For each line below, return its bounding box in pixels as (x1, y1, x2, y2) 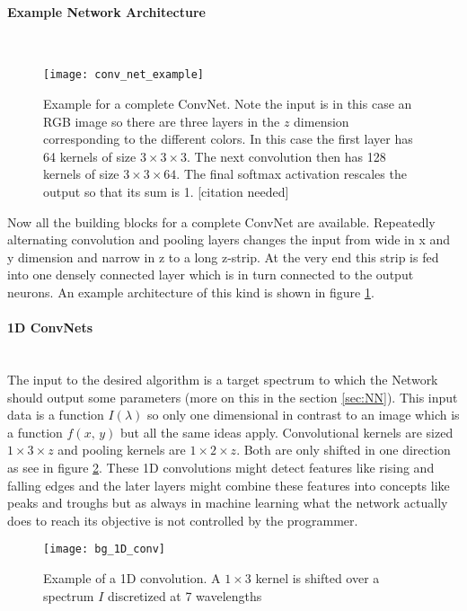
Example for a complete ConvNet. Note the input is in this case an (43, 94, 412, 113)
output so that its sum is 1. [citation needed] (43, 182, 289, 201)
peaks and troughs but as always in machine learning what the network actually (7, 493, 448, 512)
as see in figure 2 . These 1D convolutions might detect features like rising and (7, 457, 435, 476)
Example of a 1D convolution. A (43, 568, 221, 587)
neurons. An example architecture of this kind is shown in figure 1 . (7, 282, 374, 301)
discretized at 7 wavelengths (108, 586, 262, 605)
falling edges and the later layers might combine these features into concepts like (7, 475, 450, 494)
